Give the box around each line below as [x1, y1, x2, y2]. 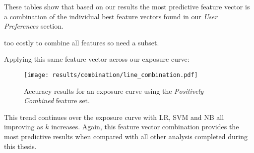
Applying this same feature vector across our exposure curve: [4, 54, 190, 64]
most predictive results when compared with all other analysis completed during [4, 131, 248, 141]
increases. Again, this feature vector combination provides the [51, 121, 239, 132]
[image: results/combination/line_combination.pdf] [24, 71, 198, 78]
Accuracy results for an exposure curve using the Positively [24, 85, 203, 96]
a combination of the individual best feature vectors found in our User [4, 11, 218, 21]
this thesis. [4, 141, 37, 151]
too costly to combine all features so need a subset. [4, 37, 159, 47]
